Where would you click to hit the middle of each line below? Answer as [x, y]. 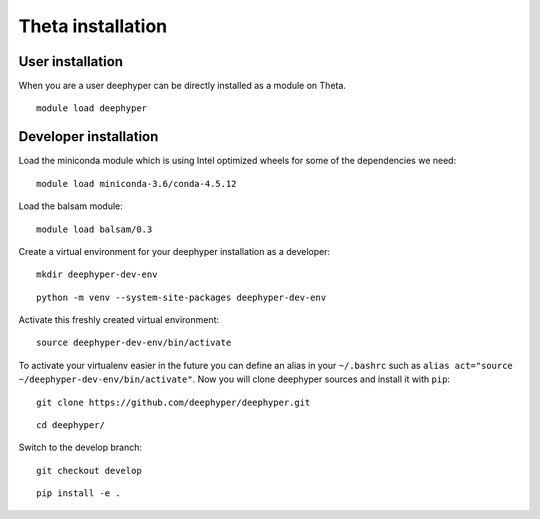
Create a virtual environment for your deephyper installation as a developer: [174, 251]
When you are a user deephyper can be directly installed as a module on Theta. [182, 86]
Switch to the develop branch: [80, 447]
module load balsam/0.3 [94, 229]
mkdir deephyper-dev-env [97, 274]
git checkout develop [89, 470]
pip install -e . [78, 493]
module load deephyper [92, 108]
